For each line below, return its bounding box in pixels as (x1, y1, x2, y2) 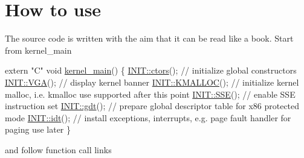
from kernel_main (5, 43, 72, 56)
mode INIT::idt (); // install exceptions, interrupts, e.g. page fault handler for (5, 111, 291, 124)
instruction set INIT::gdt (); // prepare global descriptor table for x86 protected (5, 100, 300, 112)
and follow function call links (5, 143, 112, 156)
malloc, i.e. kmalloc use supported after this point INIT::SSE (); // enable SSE (5, 87, 296, 100)
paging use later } (5, 123, 71, 136)
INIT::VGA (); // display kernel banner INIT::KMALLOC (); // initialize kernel (5, 75, 299, 88)
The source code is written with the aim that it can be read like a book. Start (5, 32, 294, 45)
